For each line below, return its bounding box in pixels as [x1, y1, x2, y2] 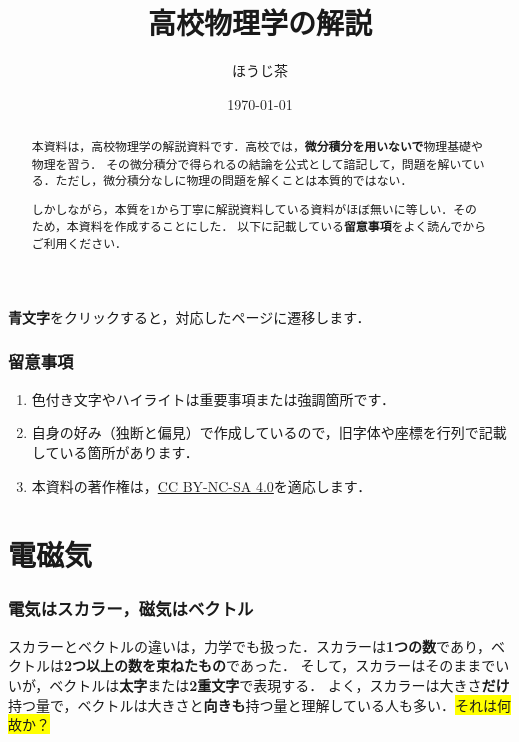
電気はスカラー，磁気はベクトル [8, 596, 254, 621]
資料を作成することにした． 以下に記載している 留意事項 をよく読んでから [78, 217, 487, 235]
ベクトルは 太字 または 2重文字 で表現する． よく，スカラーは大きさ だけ [49, 674, 510, 695]
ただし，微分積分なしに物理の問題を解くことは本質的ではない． [55, 172, 413, 189]
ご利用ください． [31, 235, 127, 252]
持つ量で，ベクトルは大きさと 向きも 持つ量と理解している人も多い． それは [8, 694, 498, 715]
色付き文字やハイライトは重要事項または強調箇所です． [31, 388, 395, 409]
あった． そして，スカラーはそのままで [239, 655, 496, 676]
